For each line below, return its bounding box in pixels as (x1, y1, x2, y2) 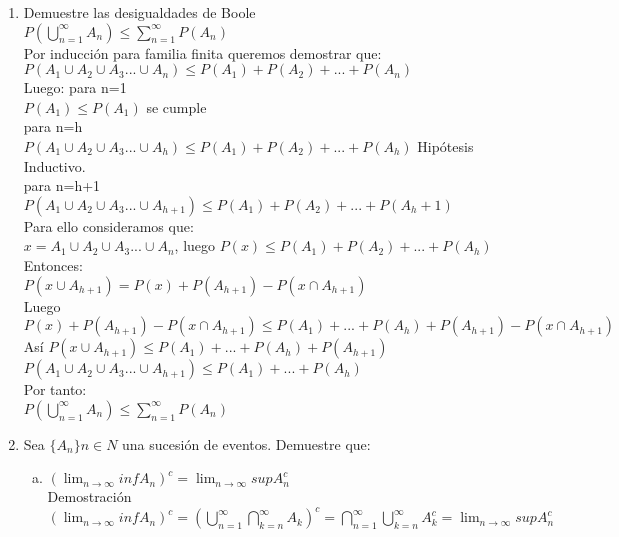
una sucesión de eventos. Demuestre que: (122, 433, 371, 454)
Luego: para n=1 (23, 77, 127, 98)
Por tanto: (23, 379, 87, 400)
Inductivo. (23, 155, 86, 176)
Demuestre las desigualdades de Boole (23, 2, 256, 22)
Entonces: (23, 254, 83, 275)
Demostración (47, 486, 132, 507)
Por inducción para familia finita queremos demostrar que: (23, 42, 382, 63)
